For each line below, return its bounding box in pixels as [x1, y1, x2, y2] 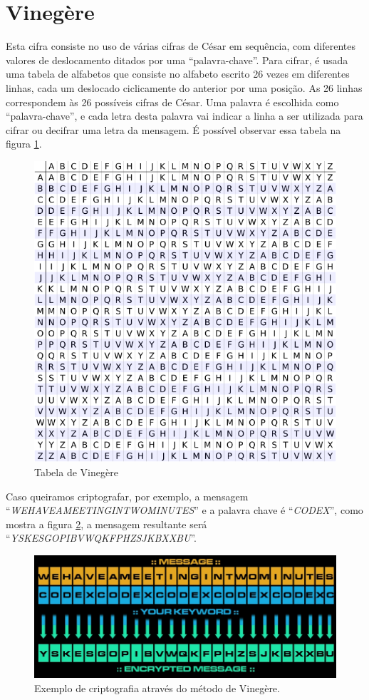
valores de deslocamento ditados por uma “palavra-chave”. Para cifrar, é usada [6, 52, 348, 67]
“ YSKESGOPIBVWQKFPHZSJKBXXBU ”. [6, 530, 197, 545]
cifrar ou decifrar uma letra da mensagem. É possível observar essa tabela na [6, 122, 341, 137]
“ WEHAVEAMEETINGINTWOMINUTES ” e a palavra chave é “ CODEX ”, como [6, 503, 363, 518]
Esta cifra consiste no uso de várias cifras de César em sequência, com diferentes [6, 38, 355, 53]
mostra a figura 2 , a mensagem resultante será [6, 516, 207, 531]
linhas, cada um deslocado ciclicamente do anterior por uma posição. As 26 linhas [6, 80, 363, 95]
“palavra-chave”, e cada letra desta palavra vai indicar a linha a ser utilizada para [6, 108, 363, 123]
